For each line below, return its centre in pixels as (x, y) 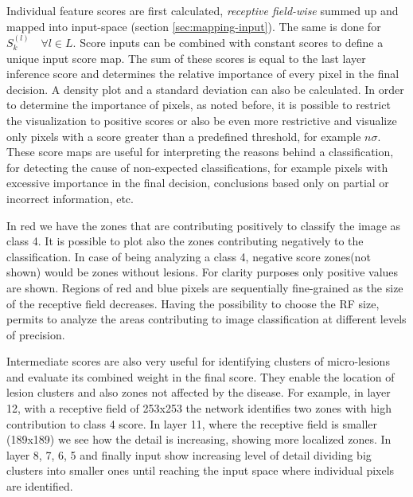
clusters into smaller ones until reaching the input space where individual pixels (201, 470)
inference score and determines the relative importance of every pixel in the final (203, 74)
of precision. (36, 334)
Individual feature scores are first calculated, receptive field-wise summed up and (203, 10)
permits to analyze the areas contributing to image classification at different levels (206, 319)
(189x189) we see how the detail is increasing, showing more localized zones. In (199, 439)
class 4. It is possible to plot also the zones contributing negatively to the (185, 241)
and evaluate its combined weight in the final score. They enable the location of (201, 376)
